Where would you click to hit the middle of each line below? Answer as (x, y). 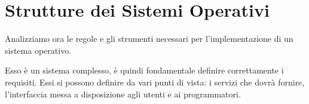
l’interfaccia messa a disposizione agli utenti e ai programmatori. (123, 94)
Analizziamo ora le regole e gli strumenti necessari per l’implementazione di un (149, 39)
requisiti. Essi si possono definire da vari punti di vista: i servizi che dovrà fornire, (155, 82)
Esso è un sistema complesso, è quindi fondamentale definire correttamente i (144, 70)
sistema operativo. (38, 50)
